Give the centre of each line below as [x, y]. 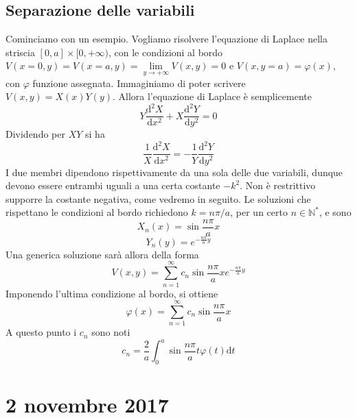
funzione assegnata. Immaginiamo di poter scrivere [139, 83]
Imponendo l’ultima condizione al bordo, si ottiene [112, 293]
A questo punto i [41, 332]
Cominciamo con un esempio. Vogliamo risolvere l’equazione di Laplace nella [167, 39]
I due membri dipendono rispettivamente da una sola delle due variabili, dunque [174, 172]
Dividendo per [35, 134]
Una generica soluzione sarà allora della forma [102, 254]
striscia [20, 52]
